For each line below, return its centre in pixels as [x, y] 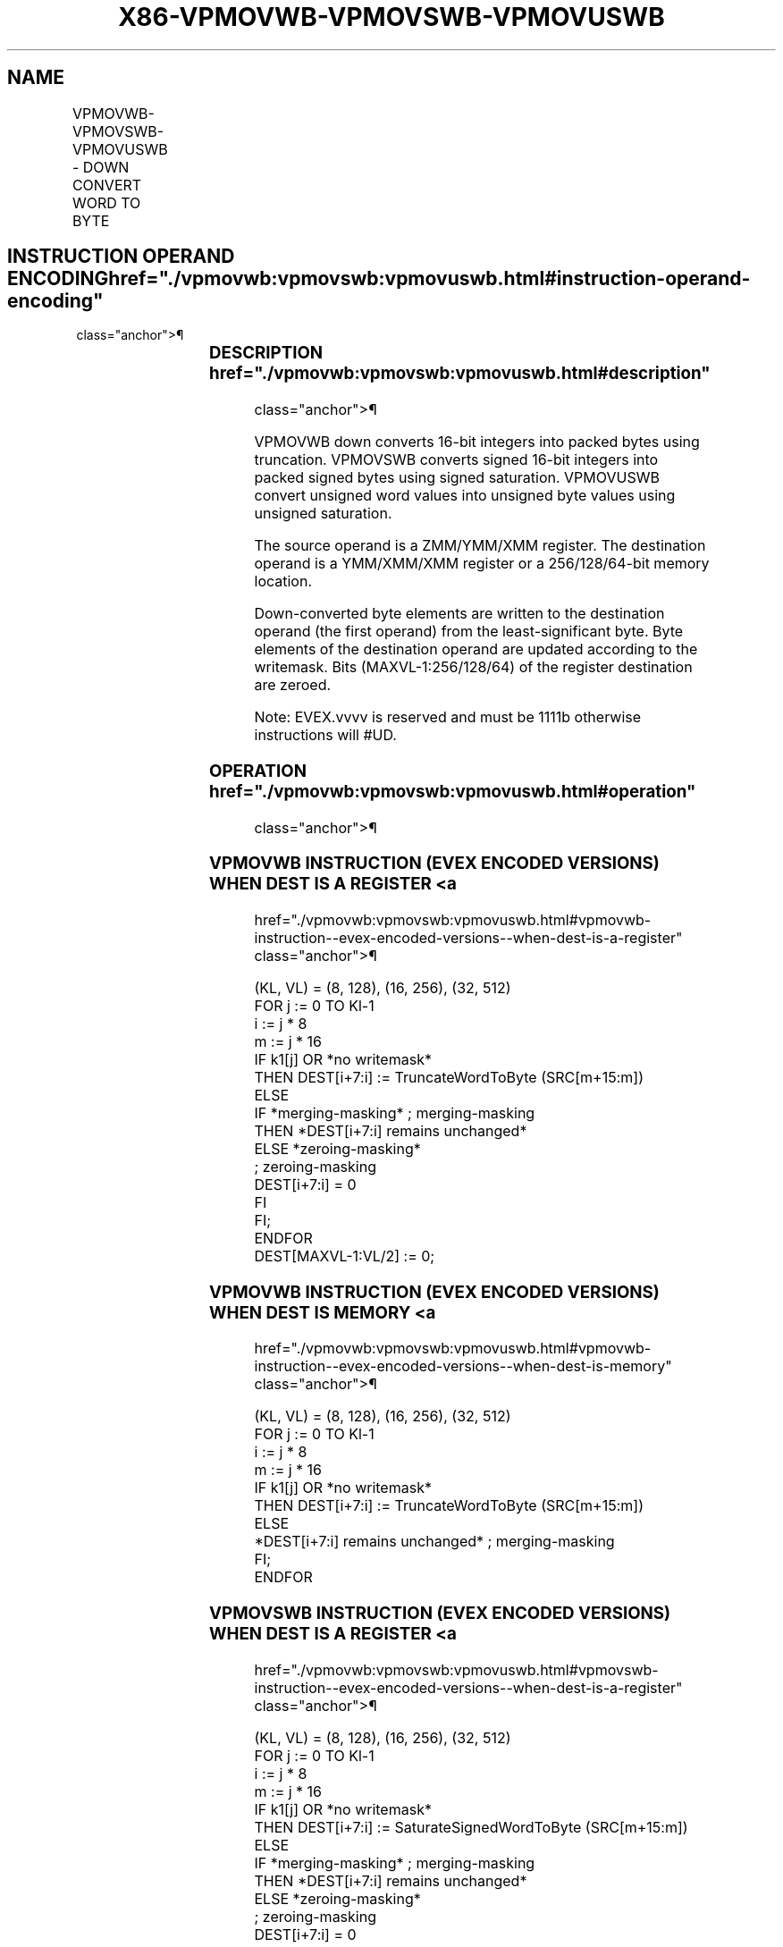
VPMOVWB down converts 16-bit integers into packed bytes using [477, 442]
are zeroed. [293, 685]
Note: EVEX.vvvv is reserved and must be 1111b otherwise [448, 717]
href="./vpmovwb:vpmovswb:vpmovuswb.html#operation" [453, 791]
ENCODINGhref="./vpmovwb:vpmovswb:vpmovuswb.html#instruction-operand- [379, 279]
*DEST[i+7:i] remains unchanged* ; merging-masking [434, 1542]
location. [283, 582]
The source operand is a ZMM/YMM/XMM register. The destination [480, 546]
